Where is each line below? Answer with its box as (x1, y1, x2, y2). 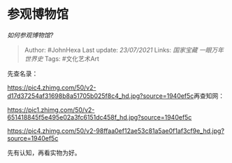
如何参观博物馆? (7, 31, 54, 39)
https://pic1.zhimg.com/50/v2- (7, 106, 95, 114)
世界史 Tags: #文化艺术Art (24, 54, 100, 63)
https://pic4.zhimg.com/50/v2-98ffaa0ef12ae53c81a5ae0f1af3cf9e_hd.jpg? (7, 127, 225, 135)
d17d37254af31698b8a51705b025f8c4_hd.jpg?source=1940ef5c (7, 92, 194, 100)
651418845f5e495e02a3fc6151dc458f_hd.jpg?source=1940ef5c (7, 113, 192, 121)
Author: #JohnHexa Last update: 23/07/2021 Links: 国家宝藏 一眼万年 (24, 45, 224, 54)
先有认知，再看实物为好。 (7, 148, 81, 157)
